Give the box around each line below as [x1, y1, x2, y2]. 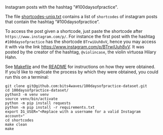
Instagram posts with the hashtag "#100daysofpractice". [5, 4, 119, 10]
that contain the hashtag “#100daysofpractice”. [5, 19, 100, 24]
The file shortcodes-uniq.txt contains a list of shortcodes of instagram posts [5, 14, 158, 19]
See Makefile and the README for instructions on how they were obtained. [5, 64, 156, 69]
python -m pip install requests [5, 101, 71, 106]
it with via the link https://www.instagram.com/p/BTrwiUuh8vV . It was [5, 44, 144, 49]
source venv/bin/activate [5, 96, 58, 101]
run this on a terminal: [5, 74, 49, 80]
